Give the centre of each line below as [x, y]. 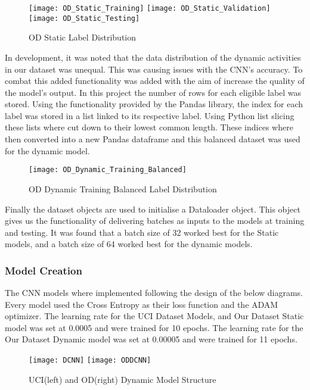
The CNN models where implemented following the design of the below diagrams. [154, 293]
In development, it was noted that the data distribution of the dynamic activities [153, 57]
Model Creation [44, 270]
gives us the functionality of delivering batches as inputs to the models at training [155, 221]
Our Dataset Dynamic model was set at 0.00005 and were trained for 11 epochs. [151, 339]
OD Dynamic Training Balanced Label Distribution [123, 188]
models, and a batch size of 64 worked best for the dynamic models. [129, 244]
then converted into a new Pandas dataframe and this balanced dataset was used [153, 139]
